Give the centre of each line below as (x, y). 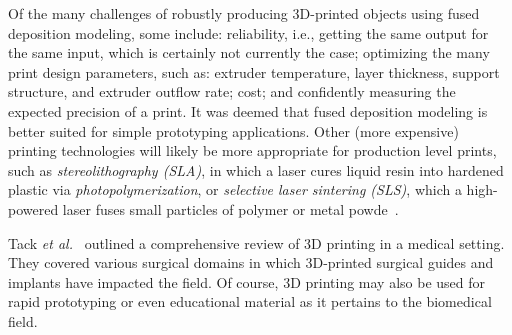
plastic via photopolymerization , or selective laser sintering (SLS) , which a (235, 189)
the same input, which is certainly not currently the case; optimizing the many (249, 52)
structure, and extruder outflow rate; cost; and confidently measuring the (232, 91)
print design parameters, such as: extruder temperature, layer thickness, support (254, 71)
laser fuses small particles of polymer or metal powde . (230, 208)
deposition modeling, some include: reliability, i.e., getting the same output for (248, 32)
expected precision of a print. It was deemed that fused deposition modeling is (248, 110)
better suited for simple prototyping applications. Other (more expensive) (233, 130)
